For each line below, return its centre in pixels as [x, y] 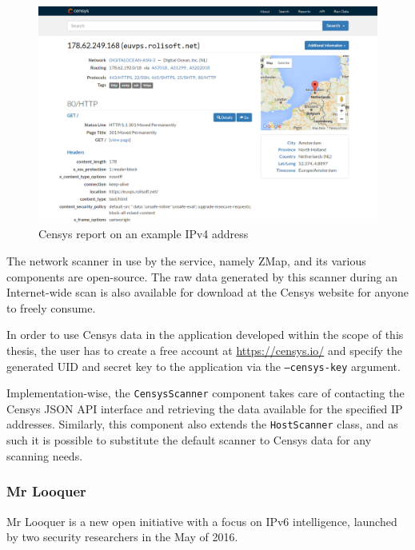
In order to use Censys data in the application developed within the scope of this [205, 335]
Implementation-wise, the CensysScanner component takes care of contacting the [206, 393]
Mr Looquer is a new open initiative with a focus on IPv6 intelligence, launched [202, 521]
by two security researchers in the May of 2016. [122, 537]
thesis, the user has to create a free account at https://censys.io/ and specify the [204, 350]
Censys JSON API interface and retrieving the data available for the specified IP [205, 408]
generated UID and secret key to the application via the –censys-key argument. [204, 366]
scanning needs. [45, 455]
